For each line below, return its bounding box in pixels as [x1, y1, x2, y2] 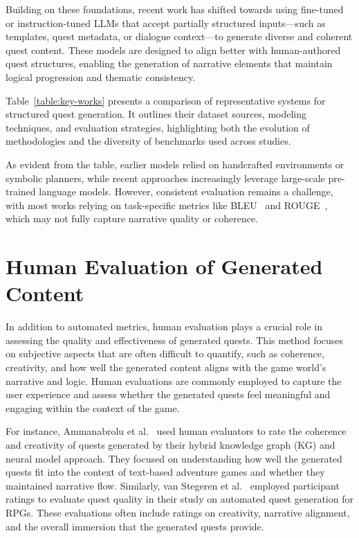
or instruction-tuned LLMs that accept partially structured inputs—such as [6, 15, 326, 30]
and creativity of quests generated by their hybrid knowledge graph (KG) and [6, 437, 335, 451]
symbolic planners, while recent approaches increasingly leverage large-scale [6, 170, 325, 185]
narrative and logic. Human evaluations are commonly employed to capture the [6, 373, 342, 388]
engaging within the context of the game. [6, 400, 180, 415]
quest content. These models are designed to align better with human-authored [6, 42, 341, 57]
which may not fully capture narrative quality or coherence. [6, 211, 258, 226]
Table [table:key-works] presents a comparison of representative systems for [6, 93, 326, 107]
